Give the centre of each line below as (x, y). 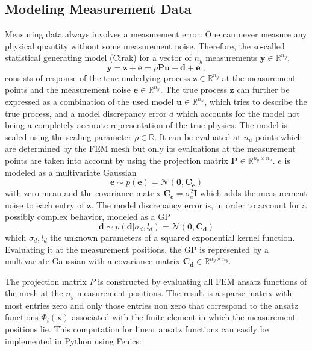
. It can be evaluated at (198, 136)
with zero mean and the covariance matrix (83, 193)
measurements (232, 57)
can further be (263, 89)
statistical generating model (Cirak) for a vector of (98, 57)
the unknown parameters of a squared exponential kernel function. (172, 237)
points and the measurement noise (68, 89)
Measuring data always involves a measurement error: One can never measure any (156, 34)
